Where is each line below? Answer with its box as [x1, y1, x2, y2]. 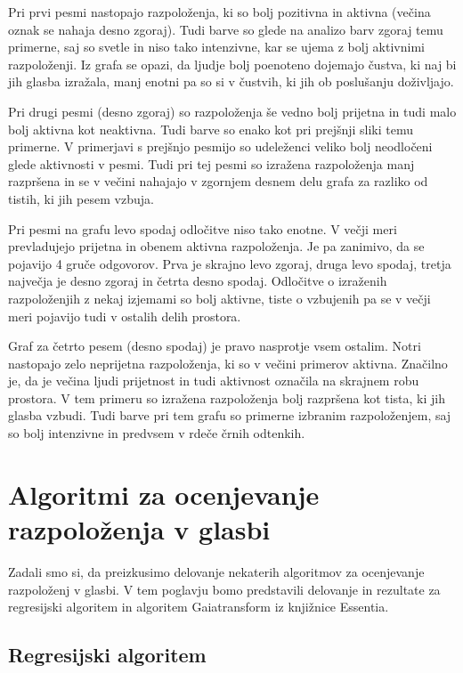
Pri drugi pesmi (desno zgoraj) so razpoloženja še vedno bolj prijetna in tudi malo [8, 101, 457, 120]
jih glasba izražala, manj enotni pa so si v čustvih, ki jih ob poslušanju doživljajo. [8, 72, 454, 91]
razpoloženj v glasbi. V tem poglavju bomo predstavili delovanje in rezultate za [8, 580, 441, 598]
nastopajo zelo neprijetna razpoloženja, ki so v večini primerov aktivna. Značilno [8, 353, 448, 372]
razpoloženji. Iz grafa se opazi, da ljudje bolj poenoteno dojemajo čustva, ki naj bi [8, 54, 457, 73]
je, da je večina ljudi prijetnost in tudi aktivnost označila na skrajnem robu [8, 371, 419, 390]
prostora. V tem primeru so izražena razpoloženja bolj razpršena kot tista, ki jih [8, 388, 446, 407]
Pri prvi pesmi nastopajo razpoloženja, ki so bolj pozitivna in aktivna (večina [8, 3, 431, 20]
